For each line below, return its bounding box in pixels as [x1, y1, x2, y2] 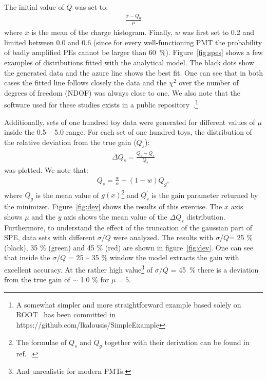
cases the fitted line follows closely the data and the [4, 77, 167, 88]
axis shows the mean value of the [64, 211, 167, 222]
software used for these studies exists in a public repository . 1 [4, 98, 199, 110]
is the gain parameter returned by [151, 189, 258, 200]
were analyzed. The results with [113, 232, 214, 243]
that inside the [4, 252, 50, 263]
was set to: [74, 2, 108, 12]
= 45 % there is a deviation [170, 264, 259, 275]
